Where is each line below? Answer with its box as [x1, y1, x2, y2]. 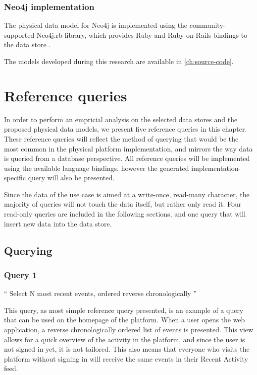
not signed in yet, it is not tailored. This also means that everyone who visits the [4, 344, 250, 354]
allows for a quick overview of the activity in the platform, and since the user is [4, 334, 245, 344]
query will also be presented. [28, 172, 115, 183]
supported [4, 29, 35, 40]
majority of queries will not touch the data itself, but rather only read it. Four [4, 199, 242, 209]
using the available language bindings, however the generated [4, 162, 189, 173]
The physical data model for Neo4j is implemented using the [4, 20, 188, 30]
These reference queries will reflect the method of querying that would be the [4, 133, 239, 144]
